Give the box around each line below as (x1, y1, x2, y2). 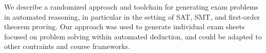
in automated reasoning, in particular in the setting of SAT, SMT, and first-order (4, 11, 260, 22)
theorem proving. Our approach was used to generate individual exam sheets (4, 21, 245, 32)
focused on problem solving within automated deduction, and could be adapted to (4, 31, 262, 41)
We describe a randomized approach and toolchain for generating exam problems (4, 2, 258, 12)
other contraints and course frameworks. (4, 41, 130, 51)
